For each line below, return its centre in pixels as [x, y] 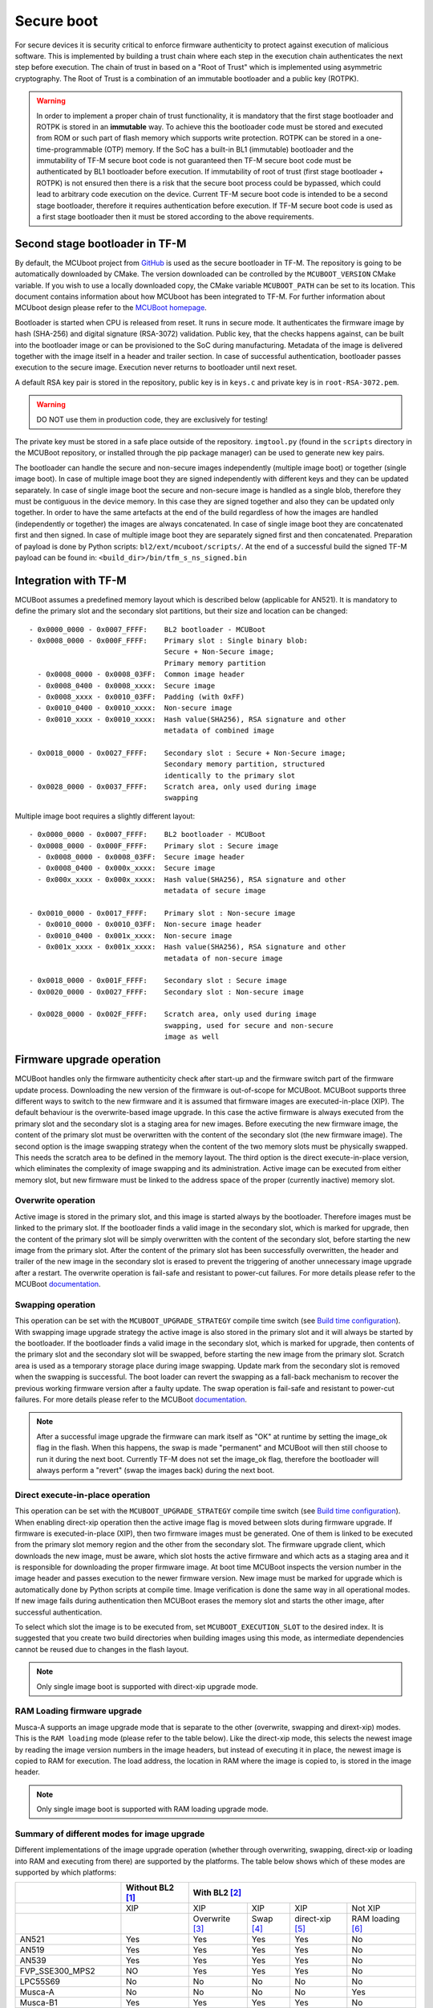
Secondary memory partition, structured [245, 764]
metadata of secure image [215, 891]
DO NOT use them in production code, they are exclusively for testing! [152, 419]
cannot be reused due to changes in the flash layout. [102, 1649]
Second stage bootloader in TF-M [101, 244]
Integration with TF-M [71, 580]
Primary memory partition [215, 663]
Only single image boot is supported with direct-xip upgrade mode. [147, 1686]
